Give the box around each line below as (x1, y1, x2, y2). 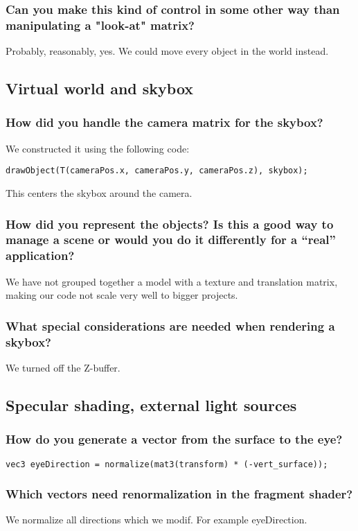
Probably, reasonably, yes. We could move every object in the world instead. (6, 44, 329, 58)
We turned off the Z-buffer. (6, 360, 120, 374)
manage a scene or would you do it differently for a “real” (6, 231, 336, 248)
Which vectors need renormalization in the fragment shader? (6, 485, 353, 503)
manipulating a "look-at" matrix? (6, 16, 195, 33)
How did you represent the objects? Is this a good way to (6, 215, 334, 232)
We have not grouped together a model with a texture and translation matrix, (6, 274, 338, 288)
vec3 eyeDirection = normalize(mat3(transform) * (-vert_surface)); (6, 459, 328, 469)
